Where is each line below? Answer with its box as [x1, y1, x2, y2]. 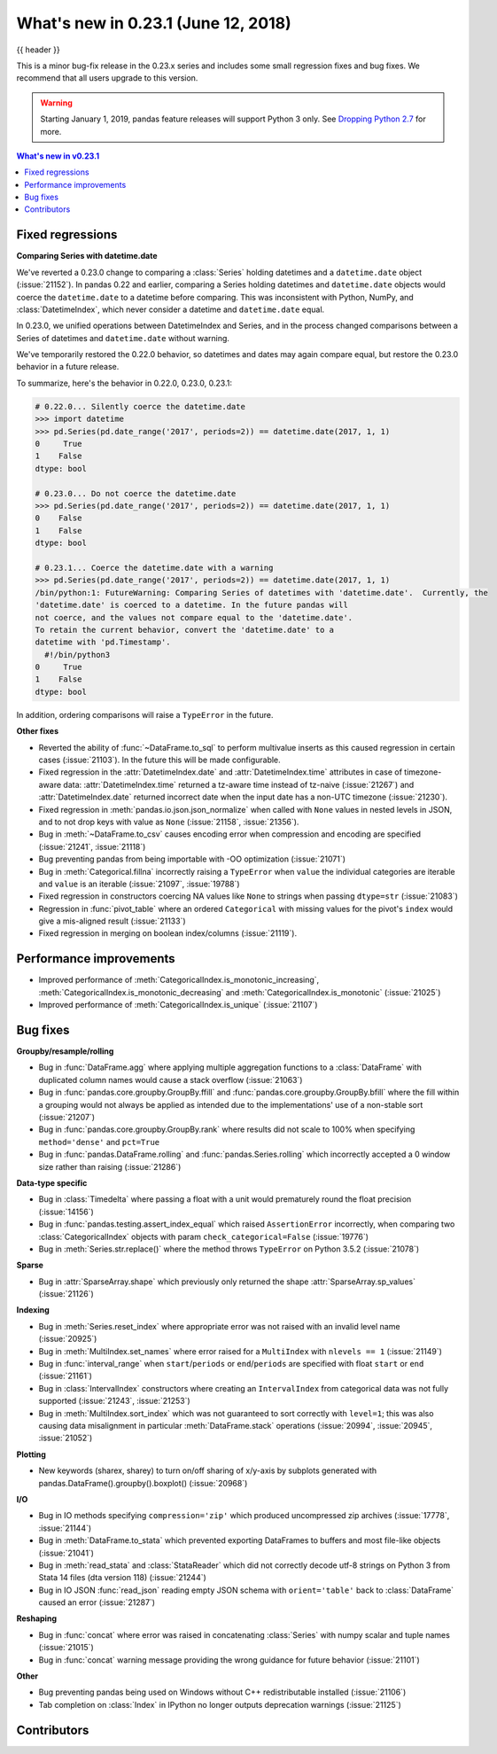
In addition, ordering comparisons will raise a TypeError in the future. [16, 709, 274, 720]
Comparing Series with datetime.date [16, 251, 158, 261]
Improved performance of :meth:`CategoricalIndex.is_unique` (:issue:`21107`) [38, 1000, 318, 1010]
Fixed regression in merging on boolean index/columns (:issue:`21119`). [38, 928, 297, 939]
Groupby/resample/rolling [16, 1046, 114, 1056]
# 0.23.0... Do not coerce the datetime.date [35, 488, 237, 498]
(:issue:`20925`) [38, 1334, 97, 1345]
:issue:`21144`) [38, 1523, 92, 1533]
